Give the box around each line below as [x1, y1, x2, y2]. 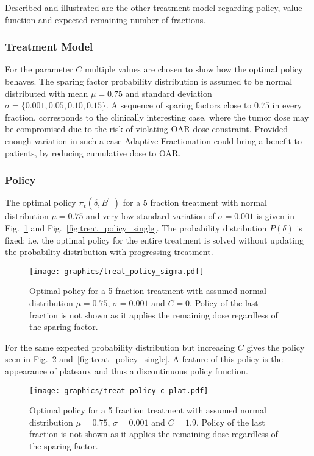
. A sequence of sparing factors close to [105, 99, 252, 111]
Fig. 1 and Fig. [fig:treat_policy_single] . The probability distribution [5, 221, 267, 234]
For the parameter [5, 63, 73, 75]
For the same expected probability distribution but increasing [5, 340, 235, 353]
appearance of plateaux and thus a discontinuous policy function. [5, 364, 248, 377]
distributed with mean [5, 86, 88, 99]
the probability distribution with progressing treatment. [5, 245, 213, 258]
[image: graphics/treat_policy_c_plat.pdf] [29, 386, 209, 395]
